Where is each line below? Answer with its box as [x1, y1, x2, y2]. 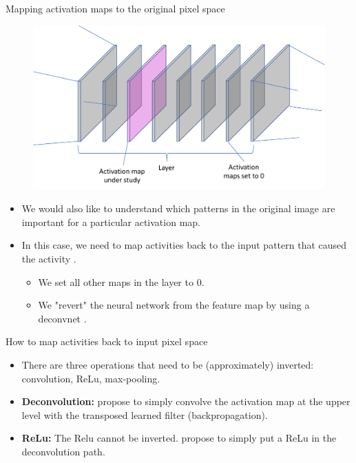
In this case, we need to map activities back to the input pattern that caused [21, 238, 347, 252]
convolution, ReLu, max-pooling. [21, 371, 160, 385]
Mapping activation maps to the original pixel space [6, 1, 225, 15]
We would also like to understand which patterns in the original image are [21, 201, 335, 216]
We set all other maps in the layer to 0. [38, 274, 205, 289]
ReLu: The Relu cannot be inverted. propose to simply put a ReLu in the [21, 431, 337, 445]
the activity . [21, 251, 76, 266]
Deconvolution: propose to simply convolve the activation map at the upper [21, 394, 350, 409]
